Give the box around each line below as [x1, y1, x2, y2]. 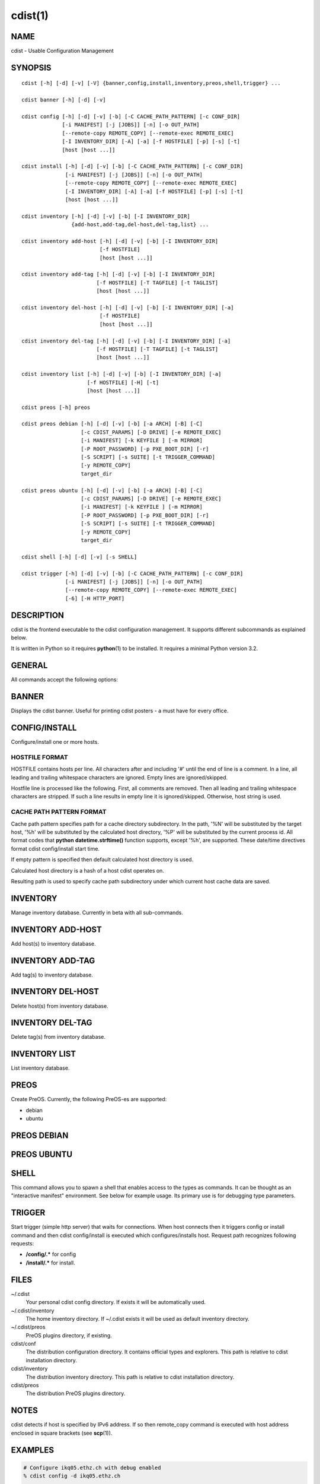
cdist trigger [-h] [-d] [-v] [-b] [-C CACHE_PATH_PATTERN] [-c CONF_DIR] [21, 570, 244, 577]
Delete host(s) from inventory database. [11, 1002, 109, 1009]
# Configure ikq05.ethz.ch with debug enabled [23, 1464, 161, 1471]
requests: [11, 1240, 34, 1247]
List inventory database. [11, 1064, 70, 1071]
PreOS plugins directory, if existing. [25, 1331, 112, 1339]
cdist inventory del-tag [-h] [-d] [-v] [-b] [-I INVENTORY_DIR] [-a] [21, 337, 231, 344]
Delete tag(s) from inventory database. [11, 1033, 106, 1041]
